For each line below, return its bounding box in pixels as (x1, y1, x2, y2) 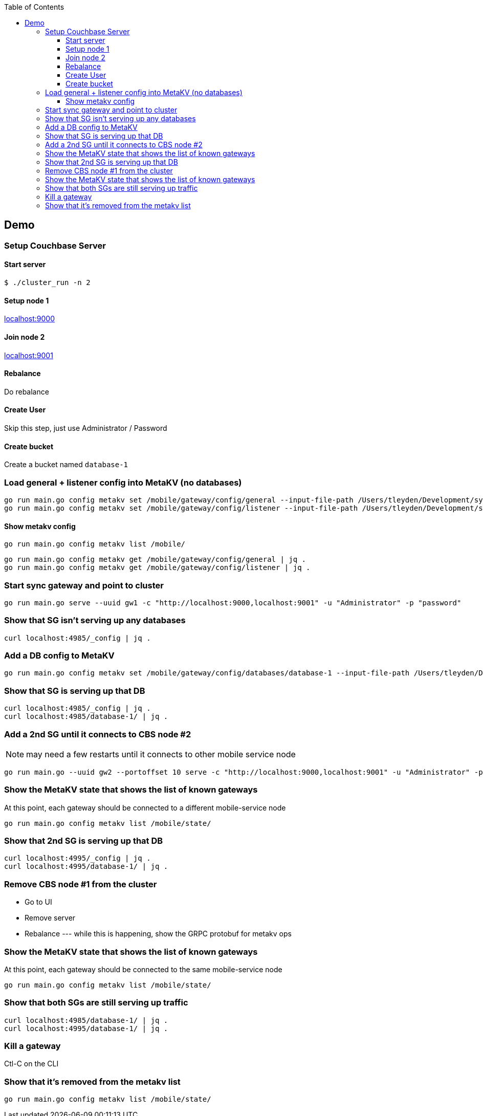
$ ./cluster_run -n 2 (4, 278, 91, 287)
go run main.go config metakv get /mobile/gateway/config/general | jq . (4, 555, 306, 564)
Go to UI (25, 898, 52, 907)
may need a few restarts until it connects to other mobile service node (26, 749, 296, 759)
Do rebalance (4, 387, 49, 396)
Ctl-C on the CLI (4, 1059, 59, 1068)
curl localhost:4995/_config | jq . (4, 854, 151, 863)
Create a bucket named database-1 (4, 460, 128, 469)
